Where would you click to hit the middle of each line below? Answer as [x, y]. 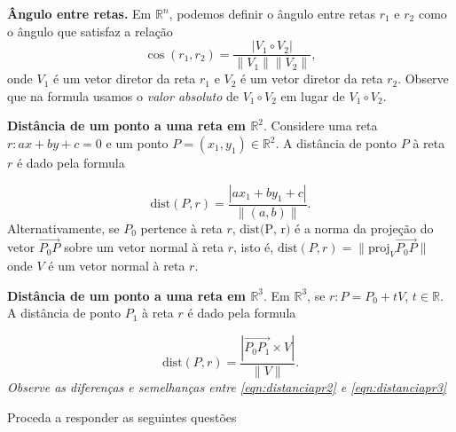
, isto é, [254, 247]
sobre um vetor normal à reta [144, 247]
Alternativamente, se [63, 228]
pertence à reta [181, 228]
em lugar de [313, 95]
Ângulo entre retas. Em [79, 13]
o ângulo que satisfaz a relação [90, 31]
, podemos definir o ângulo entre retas [272, 13]
